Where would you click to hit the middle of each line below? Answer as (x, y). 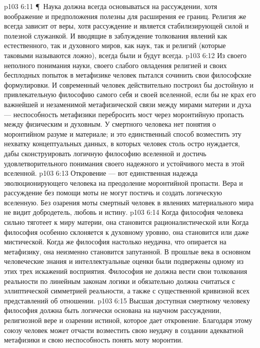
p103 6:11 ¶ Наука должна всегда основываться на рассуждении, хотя (111, 6)
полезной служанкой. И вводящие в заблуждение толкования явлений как (116, 35)
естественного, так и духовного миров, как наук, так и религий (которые (115, 45)
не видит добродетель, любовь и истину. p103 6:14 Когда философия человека (124, 212)
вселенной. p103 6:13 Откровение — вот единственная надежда (101, 173)
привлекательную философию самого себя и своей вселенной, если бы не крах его (130, 94)
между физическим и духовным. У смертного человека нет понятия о (110, 124)
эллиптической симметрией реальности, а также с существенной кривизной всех (127, 291)
